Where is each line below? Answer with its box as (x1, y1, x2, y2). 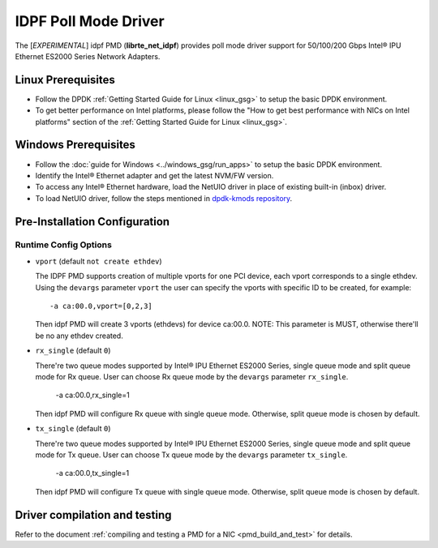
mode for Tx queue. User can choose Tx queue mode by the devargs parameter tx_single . (35, 450, 348, 460)
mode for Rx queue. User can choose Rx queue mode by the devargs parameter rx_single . (35, 371, 349, 381)
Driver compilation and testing (15, 507, 172, 522)
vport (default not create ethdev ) (35, 256, 162, 266)
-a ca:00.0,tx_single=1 (55, 469, 130, 478)
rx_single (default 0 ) (35, 345, 111, 356)
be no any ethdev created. (35, 331, 123, 340)
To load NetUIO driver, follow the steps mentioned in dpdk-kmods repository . (35, 193, 293, 203)
